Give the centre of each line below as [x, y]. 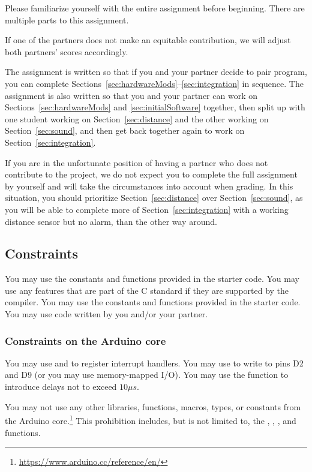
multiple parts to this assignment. [67, 19]
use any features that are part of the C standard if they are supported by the [147, 290]
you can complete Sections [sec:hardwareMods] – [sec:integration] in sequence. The [154, 83]
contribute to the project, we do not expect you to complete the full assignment [151, 174]
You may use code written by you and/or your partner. [106, 314]
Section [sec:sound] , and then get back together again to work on [125, 130]
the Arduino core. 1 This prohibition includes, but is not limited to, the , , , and [151, 420]
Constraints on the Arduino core [85, 340]
